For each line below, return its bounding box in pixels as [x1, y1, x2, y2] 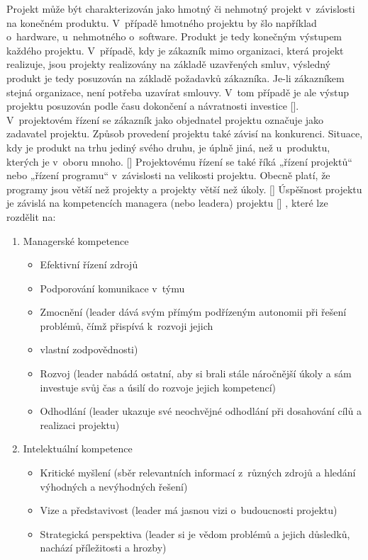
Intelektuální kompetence [23, 441, 133, 456]
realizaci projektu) [40, 417, 120, 432]
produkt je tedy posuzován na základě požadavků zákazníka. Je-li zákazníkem [6, 70, 345, 85]
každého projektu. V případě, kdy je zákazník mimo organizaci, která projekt [6, 42, 344, 57]
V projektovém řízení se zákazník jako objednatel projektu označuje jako [6, 112, 324, 127]
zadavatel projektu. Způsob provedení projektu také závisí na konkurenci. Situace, [6, 126, 363, 141]
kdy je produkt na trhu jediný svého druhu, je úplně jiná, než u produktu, [6, 139, 330, 154]
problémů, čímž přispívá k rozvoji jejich [40, 318, 213, 333]
